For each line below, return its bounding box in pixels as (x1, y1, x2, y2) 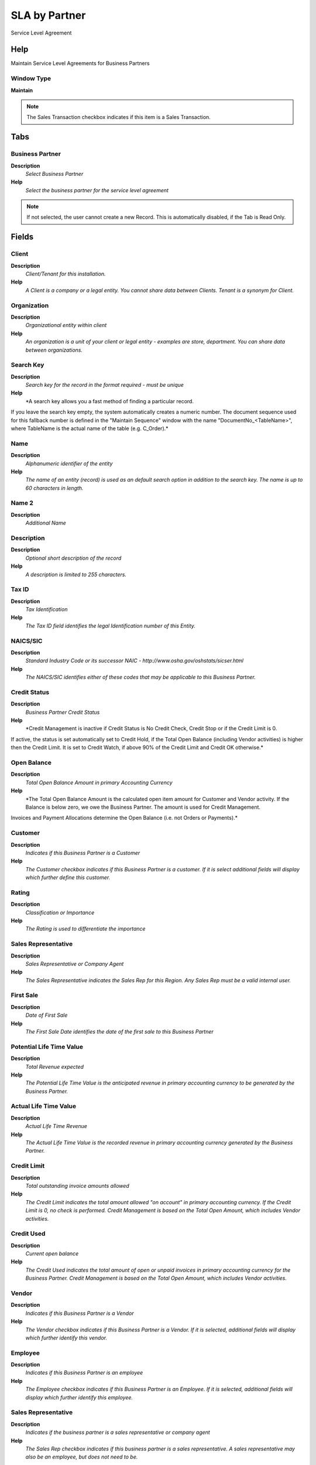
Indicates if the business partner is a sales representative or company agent (25, 1429, 210, 1436)
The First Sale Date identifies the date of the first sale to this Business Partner (25, 1028, 214, 1035)
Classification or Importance (25, 909, 95, 916)
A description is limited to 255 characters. (25, 571, 127, 578)
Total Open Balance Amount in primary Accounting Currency (25, 779, 173, 786)
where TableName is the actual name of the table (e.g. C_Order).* (11, 425, 169, 432)
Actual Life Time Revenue (25, 1123, 88, 1130)
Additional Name (25, 519, 67, 527)
